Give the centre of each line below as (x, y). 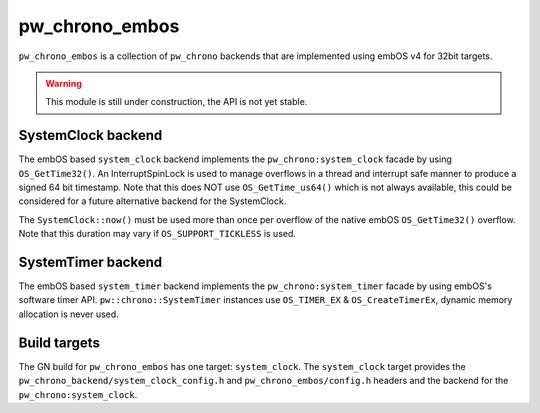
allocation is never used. (68, 314)
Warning (63, 83)
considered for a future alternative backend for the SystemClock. (152, 201)
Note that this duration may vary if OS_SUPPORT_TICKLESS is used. (157, 234)
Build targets (59, 342)
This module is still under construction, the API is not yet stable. (176, 102)
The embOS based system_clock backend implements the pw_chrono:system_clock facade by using (235, 159)
